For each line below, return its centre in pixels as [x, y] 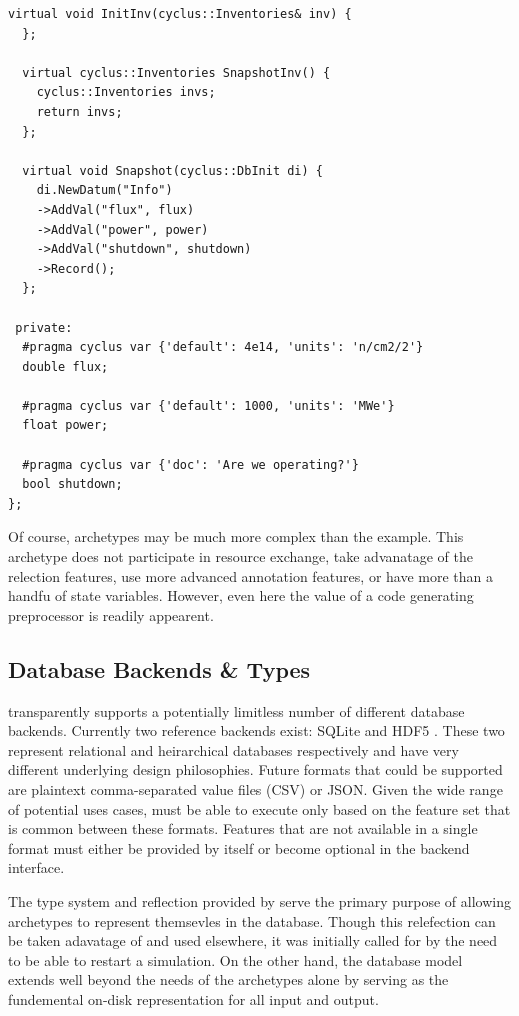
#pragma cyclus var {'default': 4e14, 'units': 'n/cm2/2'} [223, 347]
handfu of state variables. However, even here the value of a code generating [241, 595]
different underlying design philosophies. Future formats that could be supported [255, 769]
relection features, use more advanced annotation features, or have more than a [251, 575]
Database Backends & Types [159, 668]
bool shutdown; [72, 484]
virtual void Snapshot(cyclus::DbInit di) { [172, 170]
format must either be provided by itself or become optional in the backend [239, 847]
